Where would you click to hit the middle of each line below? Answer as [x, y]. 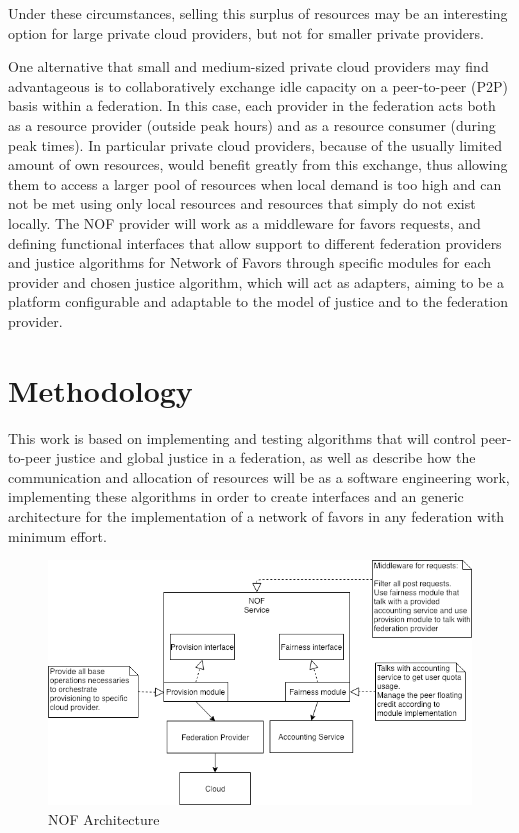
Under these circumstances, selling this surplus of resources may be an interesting [258, 13]
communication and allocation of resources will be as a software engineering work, [259, 476]
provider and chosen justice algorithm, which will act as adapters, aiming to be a [256, 281]
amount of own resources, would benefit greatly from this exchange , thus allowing [258, 164]
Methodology [100, 389]
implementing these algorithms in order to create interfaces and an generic [236, 496]
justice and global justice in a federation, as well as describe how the [265, 457]
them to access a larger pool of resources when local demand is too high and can [255, 183]
